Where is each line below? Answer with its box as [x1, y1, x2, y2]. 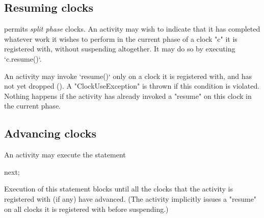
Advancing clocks [4, 125, 97, 141]
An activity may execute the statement [4, 149, 126, 160]
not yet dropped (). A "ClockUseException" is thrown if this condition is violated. [4, 80, 260, 91]
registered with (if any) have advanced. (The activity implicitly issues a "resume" [4, 193, 257, 204]
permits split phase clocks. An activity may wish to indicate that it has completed [4, 23, 260, 34]
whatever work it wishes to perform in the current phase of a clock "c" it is [4, 33, 237, 44]
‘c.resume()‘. [4, 53, 42, 64]
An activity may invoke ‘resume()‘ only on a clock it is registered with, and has [4, 70, 252, 81]
